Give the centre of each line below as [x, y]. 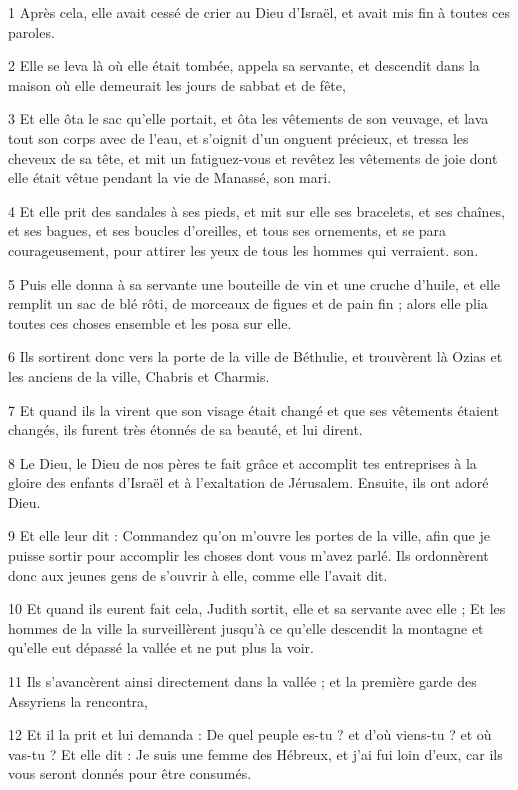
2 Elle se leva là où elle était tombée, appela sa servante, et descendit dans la [244, 65]
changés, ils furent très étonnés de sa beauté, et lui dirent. [185, 429]
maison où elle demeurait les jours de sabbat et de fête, [177, 84]
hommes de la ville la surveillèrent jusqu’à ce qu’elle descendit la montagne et [246, 627]
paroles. [31, 31]
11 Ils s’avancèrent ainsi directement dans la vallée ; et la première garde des [242, 681]
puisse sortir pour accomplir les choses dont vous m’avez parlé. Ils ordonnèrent [248, 555]
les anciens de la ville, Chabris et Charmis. [139, 375]
